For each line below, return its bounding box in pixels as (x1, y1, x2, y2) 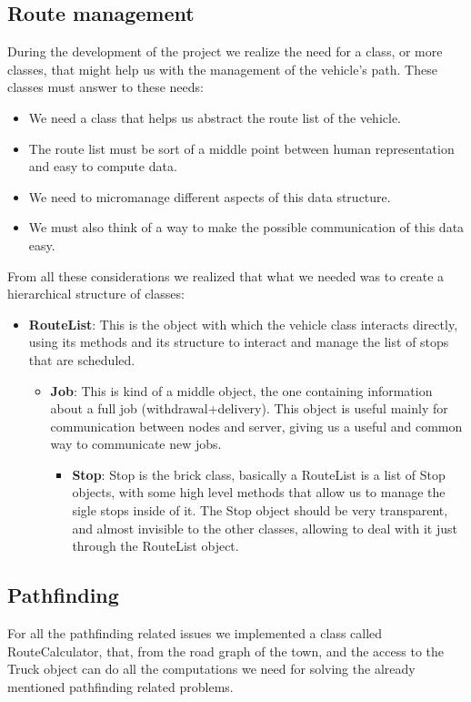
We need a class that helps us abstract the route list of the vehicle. (28, 107, 402, 127)
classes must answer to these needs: (7, 77, 204, 97)
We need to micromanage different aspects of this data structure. (28, 187, 391, 206)
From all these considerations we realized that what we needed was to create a (7, 266, 445, 285)
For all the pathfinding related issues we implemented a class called (7, 624, 383, 643)
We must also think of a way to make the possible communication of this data (28, 218, 465, 237)
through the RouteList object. (72, 536, 239, 555)
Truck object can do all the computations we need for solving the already (7, 659, 416, 678)
